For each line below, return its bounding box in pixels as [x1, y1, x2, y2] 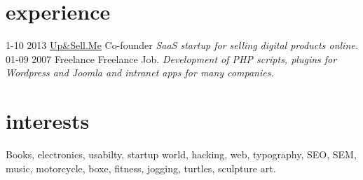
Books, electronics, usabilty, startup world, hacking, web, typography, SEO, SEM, [6, 147, 357, 162]
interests [6, 106, 90, 135]
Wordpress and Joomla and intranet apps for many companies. [6, 65, 274, 80]
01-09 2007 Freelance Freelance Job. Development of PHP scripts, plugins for [6, 51, 337, 66]
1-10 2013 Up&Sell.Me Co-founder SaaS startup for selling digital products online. [6, 38, 358, 53]
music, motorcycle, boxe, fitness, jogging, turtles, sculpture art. [6, 160, 276, 175]
